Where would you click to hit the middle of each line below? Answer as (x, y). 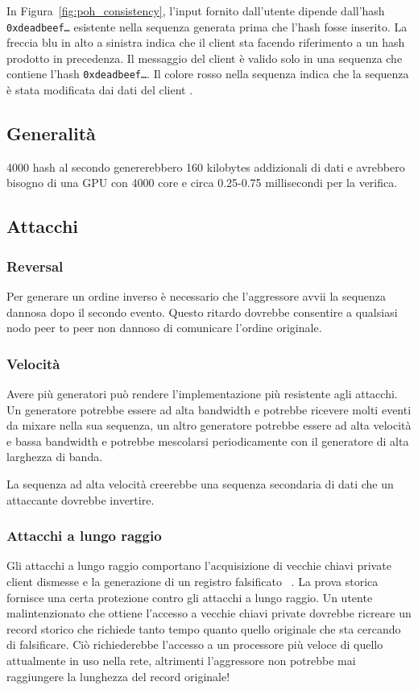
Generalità (51, 133)
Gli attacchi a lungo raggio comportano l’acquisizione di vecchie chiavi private (199, 565)
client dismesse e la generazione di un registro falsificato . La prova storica (192, 582)
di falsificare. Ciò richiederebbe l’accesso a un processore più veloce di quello (195, 644)
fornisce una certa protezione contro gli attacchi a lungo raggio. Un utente (190, 597)
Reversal (35, 266)
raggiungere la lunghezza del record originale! (118, 676)
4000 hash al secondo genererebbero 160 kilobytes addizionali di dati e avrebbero (206, 166)
